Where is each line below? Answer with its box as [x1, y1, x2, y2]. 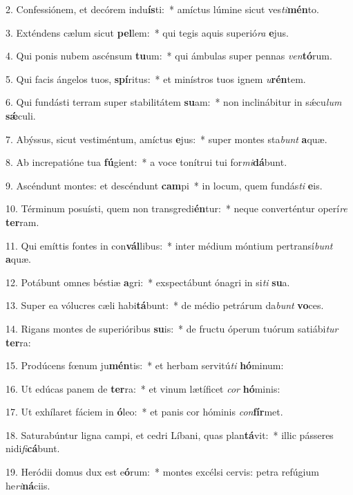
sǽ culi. [6, 108, 36, 122]
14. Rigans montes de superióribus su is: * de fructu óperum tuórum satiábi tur [6, 321, 338, 335]
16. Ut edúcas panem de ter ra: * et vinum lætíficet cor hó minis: [6, 381, 280, 395]
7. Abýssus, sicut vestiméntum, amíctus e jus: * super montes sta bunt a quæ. [6, 131, 327, 146]
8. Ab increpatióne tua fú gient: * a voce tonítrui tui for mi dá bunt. [6, 155, 287, 169]
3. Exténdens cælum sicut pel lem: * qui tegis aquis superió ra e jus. [6, 25, 289, 39]
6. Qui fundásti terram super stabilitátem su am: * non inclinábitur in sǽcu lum [6, 95, 342, 109]
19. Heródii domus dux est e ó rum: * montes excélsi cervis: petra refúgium [6, 465, 319, 479]
